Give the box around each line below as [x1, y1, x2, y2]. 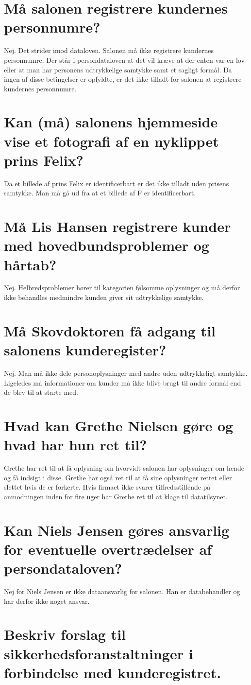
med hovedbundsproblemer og [4, 235, 209, 255]
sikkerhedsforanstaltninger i [4, 643, 193, 663]
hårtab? [4, 254, 57, 274]
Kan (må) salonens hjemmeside [4, 112, 218, 132]
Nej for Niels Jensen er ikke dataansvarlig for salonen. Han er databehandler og [4, 586, 240, 596]
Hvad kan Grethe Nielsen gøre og [4, 415, 234, 435]
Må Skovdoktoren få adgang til [4, 320, 216, 340]
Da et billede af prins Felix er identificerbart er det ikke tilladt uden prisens [4, 178, 229, 188]
